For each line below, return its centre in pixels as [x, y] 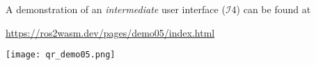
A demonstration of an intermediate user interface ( [116, 9]
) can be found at [274, 9]
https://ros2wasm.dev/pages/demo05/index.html [110, 32]
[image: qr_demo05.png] [61, 55]
